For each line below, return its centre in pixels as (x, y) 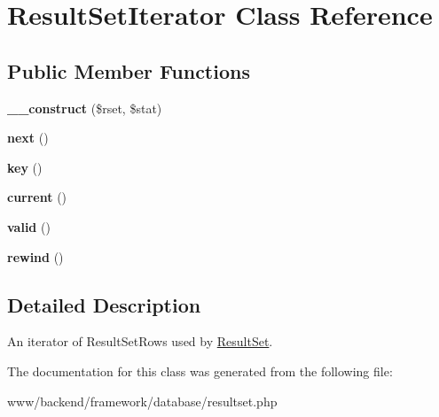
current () (37, 197)
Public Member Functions (129, 70)
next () (28, 138)
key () (25, 167)
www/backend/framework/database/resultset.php (142, 401)
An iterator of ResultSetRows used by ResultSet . (140, 341)
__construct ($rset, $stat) (85, 108)
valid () (29, 226)
